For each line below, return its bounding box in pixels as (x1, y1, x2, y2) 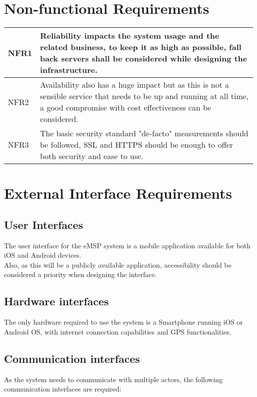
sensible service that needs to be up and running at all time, (40, 90, 249, 102)
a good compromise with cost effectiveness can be (40, 102, 212, 113)
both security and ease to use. (40, 150, 143, 162)
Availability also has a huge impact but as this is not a (40, 79, 229, 91)
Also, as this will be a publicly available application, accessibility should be (4, 259, 232, 270)
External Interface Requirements (4, 183, 232, 203)
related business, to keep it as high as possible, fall (40, 41, 242, 53)
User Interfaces (4, 217, 83, 232)
